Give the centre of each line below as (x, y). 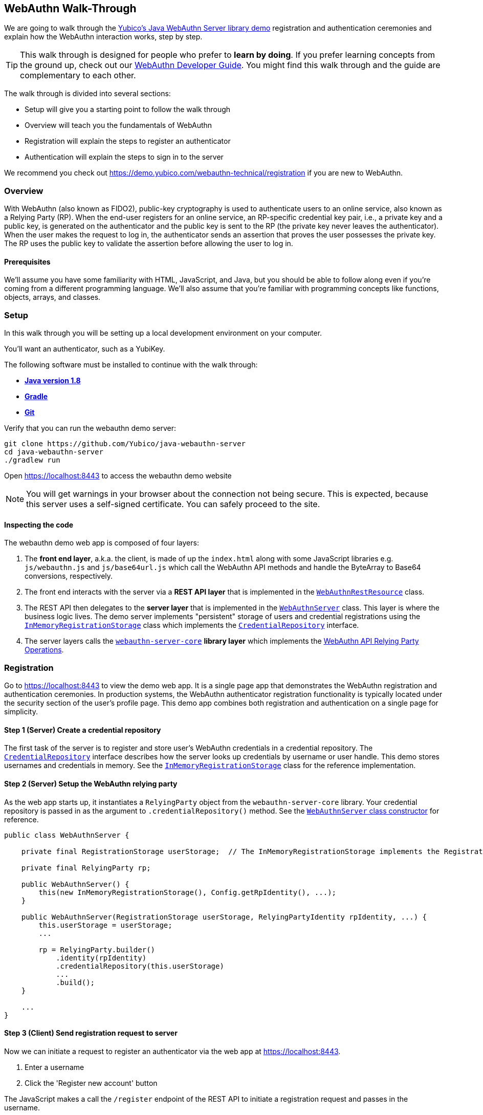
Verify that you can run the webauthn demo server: (90, 428)
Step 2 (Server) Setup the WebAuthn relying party (91, 783)
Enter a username (54, 1067)
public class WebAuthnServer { (67, 835)
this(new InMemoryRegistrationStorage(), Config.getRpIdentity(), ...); (188, 892)
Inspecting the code (39, 524)
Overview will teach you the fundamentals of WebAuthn (118, 125)
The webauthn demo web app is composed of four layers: (102, 543)
